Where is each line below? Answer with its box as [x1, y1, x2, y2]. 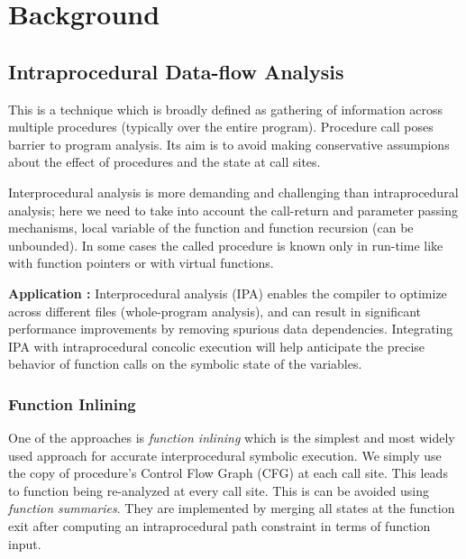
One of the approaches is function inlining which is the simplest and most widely [8, 428, 455, 447]
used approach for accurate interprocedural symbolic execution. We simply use [8, 445, 442, 464]
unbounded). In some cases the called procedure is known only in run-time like [8, 235, 443, 254]
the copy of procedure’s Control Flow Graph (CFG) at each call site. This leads [8, 463, 448, 482]
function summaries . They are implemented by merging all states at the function [8, 499, 455, 518]
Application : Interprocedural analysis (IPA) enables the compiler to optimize [8, 283, 447, 302]
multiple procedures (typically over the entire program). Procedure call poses [8, 117, 434, 136]
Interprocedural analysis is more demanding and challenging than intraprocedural [8, 182, 459, 201]
